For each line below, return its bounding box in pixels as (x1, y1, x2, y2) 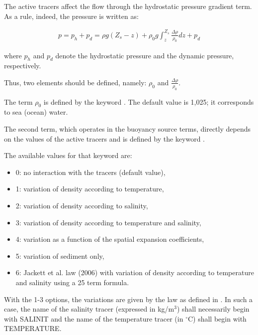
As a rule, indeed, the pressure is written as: (4, 10, 139, 21)
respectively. (4, 60, 41, 71)
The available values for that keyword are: (4, 150, 132, 161)
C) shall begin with (187, 313, 247, 324)
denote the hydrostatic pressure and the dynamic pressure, (55, 50, 234, 60)
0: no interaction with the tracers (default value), (15, 167, 166, 177)
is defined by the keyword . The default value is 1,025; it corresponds (43, 96, 254, 107)
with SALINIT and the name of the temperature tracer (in (4, 313, 183, 324)
